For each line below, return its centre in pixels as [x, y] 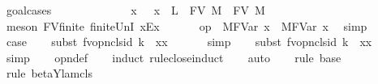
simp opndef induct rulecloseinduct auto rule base [174, 57]
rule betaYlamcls [49, 73]
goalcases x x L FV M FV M [135, 10]
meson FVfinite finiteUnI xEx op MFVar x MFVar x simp [187, 25]
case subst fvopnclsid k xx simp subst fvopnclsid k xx [189, 42]
